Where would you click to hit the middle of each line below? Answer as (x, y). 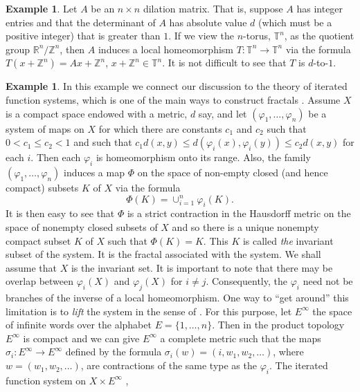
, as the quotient (319, 36)
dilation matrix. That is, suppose (213, 8)
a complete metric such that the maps (241, 338)
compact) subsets (42, 187)
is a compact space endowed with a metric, (97, 113)
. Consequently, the (246, 281)
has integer (320, 8)
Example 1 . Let (42, 8)
